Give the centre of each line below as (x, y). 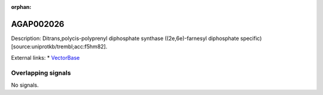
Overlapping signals (41, 73)
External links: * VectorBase (45, 57)
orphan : (21, 7)
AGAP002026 (38, 24)
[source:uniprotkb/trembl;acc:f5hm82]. (59, 47)
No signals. (25, 85)
